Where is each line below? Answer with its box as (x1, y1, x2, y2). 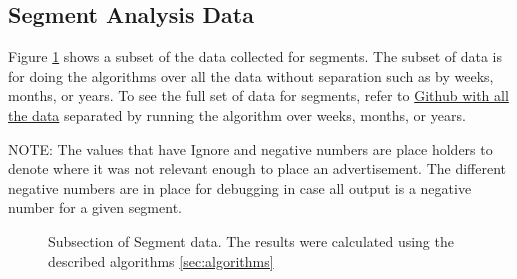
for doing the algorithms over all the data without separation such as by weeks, (8, 65, 494, 86)
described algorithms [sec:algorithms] (48, 250, 274, 271)
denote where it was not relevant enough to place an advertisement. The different (8, 158, 507, 179)
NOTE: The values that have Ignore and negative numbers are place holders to (8, 138, 493, 159)
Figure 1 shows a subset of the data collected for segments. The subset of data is (8, 46, 503, 67)
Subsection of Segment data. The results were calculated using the (48, 230, 454, 251)
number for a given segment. (8, 197, 182, 218)
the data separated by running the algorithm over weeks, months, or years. (8, 104, 466, 125)
